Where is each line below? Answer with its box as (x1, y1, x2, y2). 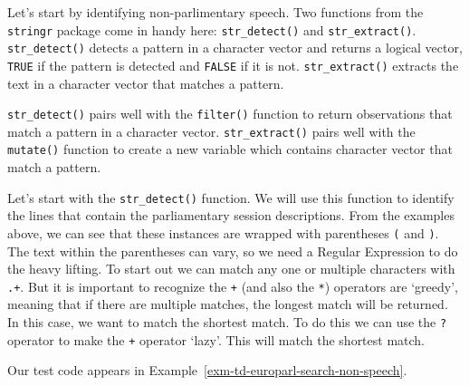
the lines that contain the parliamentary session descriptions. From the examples (7, 206, 455, 225)
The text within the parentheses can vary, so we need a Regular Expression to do (7, 241, 458, 260)
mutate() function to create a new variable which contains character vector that (7, 140, 453, 159)
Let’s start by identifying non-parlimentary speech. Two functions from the (7, 3, 424, 21)
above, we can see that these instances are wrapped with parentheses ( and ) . (7, 223, 439, 242)
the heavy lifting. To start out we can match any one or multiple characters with (7, 259, 455, 278)
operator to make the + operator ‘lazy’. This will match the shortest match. (7, 330, 426, 349)
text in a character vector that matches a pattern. (7, 73, 284, 92)
